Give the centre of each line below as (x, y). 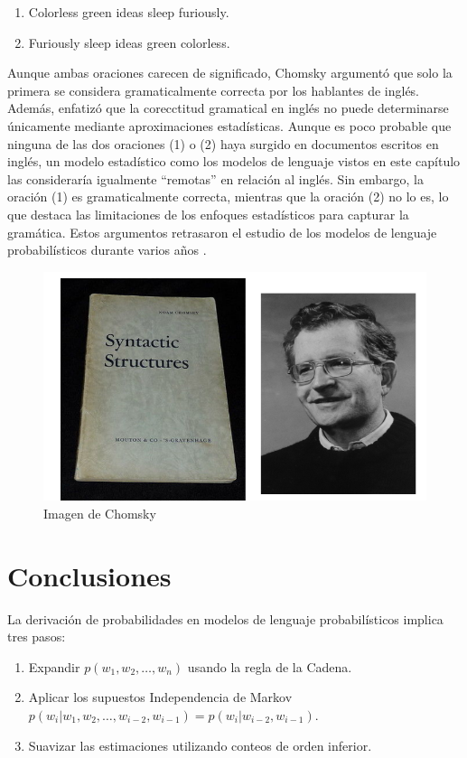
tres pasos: (37, 636)
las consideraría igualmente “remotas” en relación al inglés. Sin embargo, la (215, 178)
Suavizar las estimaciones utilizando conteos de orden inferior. (200, 745)
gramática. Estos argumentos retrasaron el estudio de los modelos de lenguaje (222, 232)
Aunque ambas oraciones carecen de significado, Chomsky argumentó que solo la (230, 73)
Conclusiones (89, 575)
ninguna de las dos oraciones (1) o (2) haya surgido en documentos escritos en (223, 143)
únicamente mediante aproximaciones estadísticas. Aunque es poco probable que (229, 125)
